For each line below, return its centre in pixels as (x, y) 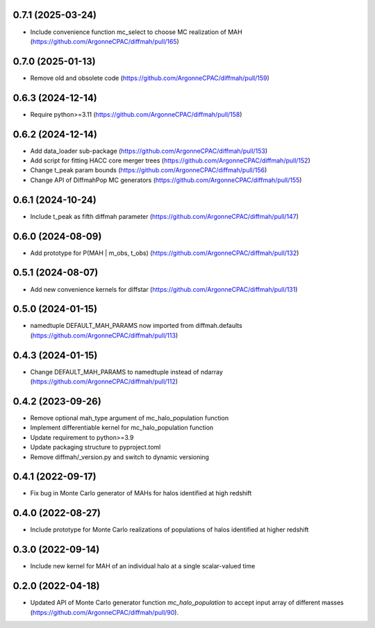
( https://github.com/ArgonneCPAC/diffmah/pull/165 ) (105, 41)
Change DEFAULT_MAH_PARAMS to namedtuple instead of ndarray (127, 372)
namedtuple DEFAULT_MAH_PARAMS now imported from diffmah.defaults (136, 326)
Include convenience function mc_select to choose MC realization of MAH (136, 32)
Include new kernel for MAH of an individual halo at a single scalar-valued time (143, 566)
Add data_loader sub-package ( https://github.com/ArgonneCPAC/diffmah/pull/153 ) (149, 151)
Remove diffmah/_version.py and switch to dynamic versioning (120, 457)
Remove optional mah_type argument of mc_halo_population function (130, 418)
